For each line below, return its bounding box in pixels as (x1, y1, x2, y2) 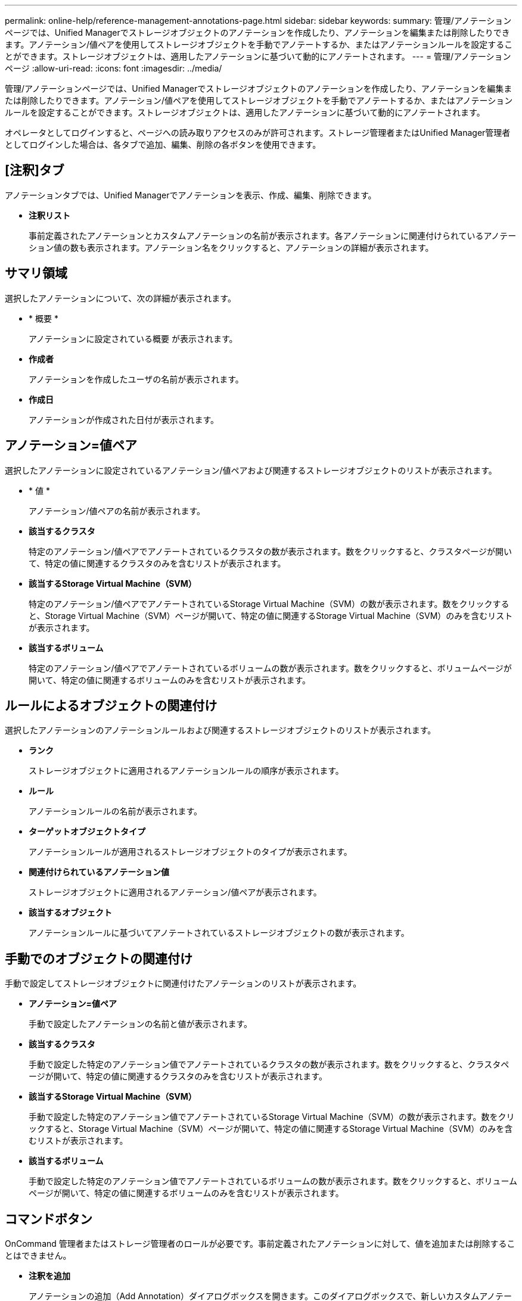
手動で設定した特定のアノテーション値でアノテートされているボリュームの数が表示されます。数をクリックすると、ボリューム (29, 1176, 517, 1187)
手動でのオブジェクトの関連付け (5, 951, 192, 966)
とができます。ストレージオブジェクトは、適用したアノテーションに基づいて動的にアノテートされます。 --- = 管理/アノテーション (5, 51, 511, 61)
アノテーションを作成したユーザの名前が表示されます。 (29, 374, 244, 384)
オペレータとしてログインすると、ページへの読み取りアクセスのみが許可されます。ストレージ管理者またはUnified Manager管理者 (5, 127, 511, 138)
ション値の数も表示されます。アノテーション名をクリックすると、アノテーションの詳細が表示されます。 (29, 242, 434, 253)
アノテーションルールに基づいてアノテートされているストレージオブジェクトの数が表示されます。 (29, 927, 409, 938)
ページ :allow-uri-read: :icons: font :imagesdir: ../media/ (5, 63, 222, 73)
